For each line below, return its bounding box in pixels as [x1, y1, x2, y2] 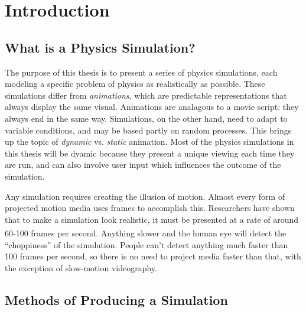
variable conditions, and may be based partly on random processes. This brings [5, 123, 292, 136]
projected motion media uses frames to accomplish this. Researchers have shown [5, 201, 295, 214]
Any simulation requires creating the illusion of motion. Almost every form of [5, 190, 285, 202]
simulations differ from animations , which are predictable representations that [5, 89, 287, 101]
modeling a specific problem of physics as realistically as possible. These [5, 77, 265, 90]
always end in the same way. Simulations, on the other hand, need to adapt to [5, 112, 288, 124]
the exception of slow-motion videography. [5, 261, 157, 274]
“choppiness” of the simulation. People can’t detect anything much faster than [5, 238, 288, 251]
